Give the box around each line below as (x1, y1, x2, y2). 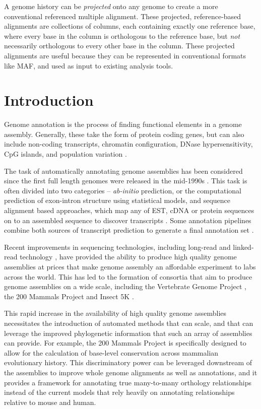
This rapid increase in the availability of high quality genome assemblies (4, 308, 227, 318)
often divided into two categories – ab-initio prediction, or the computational (4, 185, 241, 195)
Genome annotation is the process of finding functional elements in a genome (4, 119, 242, 129)
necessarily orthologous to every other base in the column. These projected (4, 40, 235, 51)
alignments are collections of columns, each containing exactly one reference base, (4, 21, 255, 31)
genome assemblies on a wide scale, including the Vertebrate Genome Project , (4, 281, 246, 292)
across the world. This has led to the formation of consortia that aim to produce (4, 271, 252, 282)
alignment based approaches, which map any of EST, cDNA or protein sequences (4, 205, 254, 216)
